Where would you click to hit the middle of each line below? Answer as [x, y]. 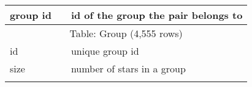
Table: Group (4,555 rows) [126, 33]
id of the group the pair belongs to [157, 15]
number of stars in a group [128, 68]
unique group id [105, 51]
